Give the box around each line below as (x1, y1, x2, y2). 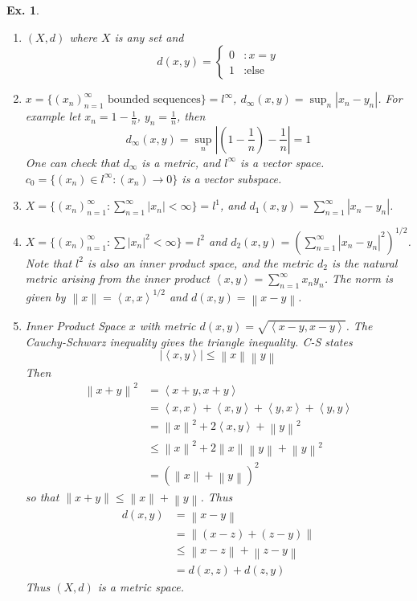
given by (25, 288, 66, 305)
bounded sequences (108, 94, 201, 106)
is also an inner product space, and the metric (87, 254, 314, 271)
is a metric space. (97, 578, 185, 595)
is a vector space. (239, 153, 325, 170)
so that (25, 488, 59, 505)
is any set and (114, 28, 184, 45)
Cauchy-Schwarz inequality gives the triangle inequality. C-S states (25, 333, 353, 350)
